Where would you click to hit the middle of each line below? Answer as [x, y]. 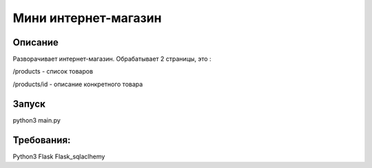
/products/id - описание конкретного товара [78, 84]
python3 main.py [37, 120]
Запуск [29, 104]
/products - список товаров [53, 72]
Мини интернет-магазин [87, 18]
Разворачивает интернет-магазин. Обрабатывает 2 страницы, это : [112, 59]
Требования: [42, 140]
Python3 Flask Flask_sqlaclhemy [59, 156]
